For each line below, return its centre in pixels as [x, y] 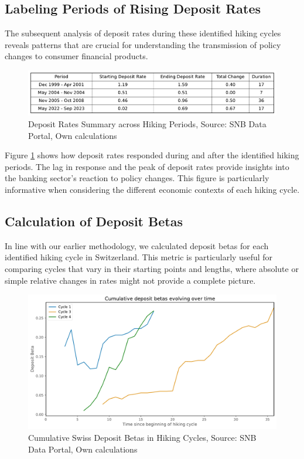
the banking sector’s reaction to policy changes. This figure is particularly [137, 178]
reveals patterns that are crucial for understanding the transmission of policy [143, 44]
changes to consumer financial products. [76, 56]
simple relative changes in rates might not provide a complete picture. [130, 280]
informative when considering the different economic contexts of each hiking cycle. [152, 190]
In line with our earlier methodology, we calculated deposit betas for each [137, 245]
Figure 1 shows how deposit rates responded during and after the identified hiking [152, 155]
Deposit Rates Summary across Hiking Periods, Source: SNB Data [147, 124]
